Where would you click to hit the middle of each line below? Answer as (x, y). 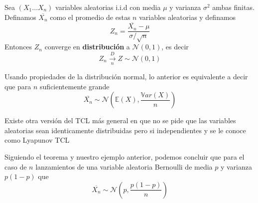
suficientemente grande (75, 86)
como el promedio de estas (90, 17)
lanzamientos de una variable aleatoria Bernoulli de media (124, 166)
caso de (16, 166)
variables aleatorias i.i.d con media (108, 7)
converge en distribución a (87, 47)
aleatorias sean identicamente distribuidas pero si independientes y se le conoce (125, 130)
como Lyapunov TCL (37, 140)
